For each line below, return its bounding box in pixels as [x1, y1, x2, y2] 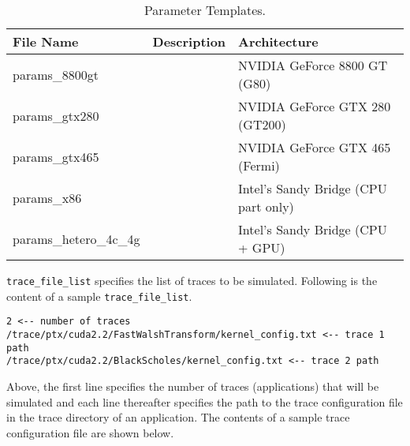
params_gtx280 [13, 106, 99, 125]
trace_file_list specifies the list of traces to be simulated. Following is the [6, 272, 378, 288]
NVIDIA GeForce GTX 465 [238, 138, 391, 156]
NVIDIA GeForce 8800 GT [238, 56, 388, 74]
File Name [13, 32, 79, 51]
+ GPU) [238, 238, 285, 257]
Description [152, 32, 226, 51]
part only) [238, 197, 294, 216]
